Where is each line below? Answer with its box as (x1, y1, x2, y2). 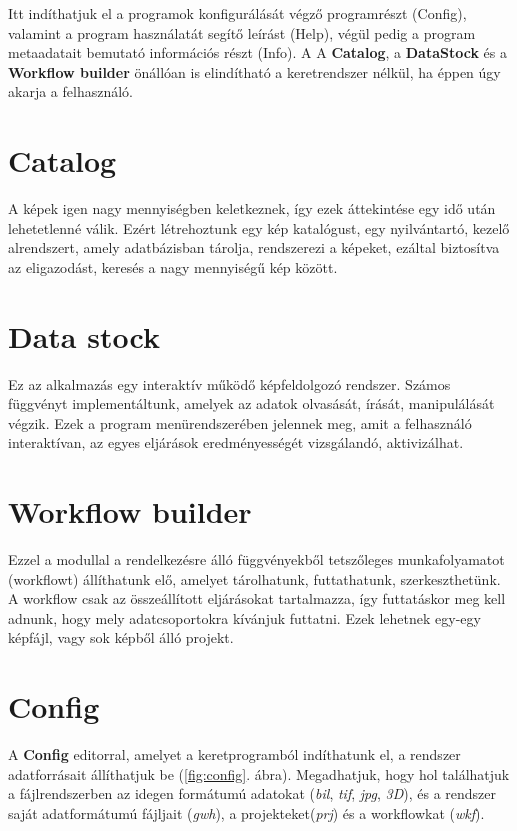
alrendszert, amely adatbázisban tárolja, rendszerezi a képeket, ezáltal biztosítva (8, 237, 500, 258)
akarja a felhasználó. (8, 81, 133, 102)
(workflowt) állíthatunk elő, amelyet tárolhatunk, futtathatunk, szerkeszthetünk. (8, 568, 501, 589)
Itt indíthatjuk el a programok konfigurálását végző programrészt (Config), (8, 3, 467, 23)
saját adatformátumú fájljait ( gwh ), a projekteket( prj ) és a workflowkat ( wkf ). (8, 802, 485, 823)
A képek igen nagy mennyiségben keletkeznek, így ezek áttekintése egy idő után (8, 198, 496, 219)
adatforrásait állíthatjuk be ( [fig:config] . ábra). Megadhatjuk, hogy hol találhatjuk (8, 763, 510, 784)
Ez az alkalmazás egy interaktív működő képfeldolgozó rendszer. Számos (8, 373, 451, 394)
